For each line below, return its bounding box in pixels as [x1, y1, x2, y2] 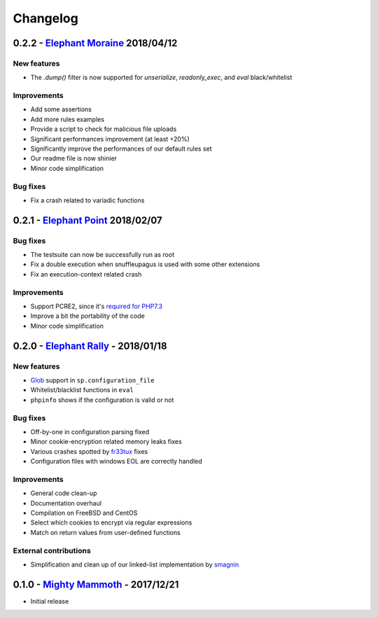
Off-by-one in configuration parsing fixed [30, 427, 150, 436]
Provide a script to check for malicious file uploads [30, 125, 177, 133]
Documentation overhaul [30, 499, 101, 507]
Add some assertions [30, 105, 92, 113]
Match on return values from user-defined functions [30, 528, 181, 536]
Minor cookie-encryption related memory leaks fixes [30, 438, 182, 446]
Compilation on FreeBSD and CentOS [30, 508, 138, 517]
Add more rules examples [30, 115, 105, 123]
